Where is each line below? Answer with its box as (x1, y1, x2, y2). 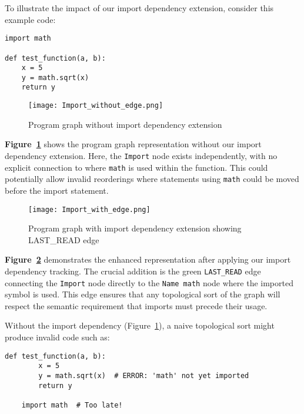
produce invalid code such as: (5, 331, 110, 343)
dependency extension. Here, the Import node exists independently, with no (5, 149, 278, 161)
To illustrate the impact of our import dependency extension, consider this (5, 2, 274, 14)
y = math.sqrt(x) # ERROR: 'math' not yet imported (38, 371, 249, 380)
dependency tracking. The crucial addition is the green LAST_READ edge (5, 264, 261, 277)
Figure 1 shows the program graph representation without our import (5, 138, 262, 150)
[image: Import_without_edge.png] (28, 101, 163, 110)
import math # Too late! (21, 400, 123, 409)
